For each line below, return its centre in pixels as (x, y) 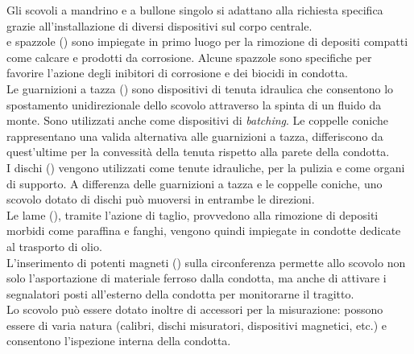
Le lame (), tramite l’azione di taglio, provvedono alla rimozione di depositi (193, 214)
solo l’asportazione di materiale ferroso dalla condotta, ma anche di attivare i (197, 278)
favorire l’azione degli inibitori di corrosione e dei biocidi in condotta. (177, 73)
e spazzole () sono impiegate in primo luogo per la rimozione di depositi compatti (207, 41)
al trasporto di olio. (54, 246)
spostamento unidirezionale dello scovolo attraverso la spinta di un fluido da (194, 104)
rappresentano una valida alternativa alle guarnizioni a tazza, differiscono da (195, 136)
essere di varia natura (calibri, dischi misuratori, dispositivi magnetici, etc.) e (197, 325)
